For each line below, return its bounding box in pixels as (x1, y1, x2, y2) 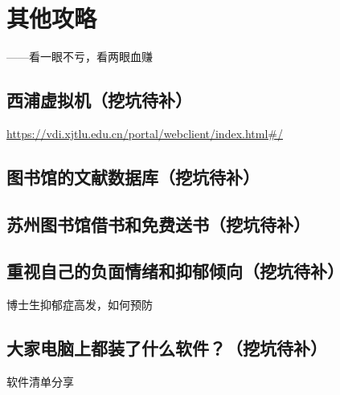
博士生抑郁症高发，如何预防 (6, 296, 153, 313)
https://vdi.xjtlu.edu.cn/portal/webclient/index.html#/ (6, 124, 283, 141)
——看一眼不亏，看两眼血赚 (6, 48, 153, 65)
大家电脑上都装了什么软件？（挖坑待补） (6, 336, 327, 360)
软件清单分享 (6, 373, 74, 390)
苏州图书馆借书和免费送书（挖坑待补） (6, 211, 310, 236)
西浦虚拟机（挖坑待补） (6, 88, 192, 112)
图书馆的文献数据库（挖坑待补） (6, 164, 260, 189)
